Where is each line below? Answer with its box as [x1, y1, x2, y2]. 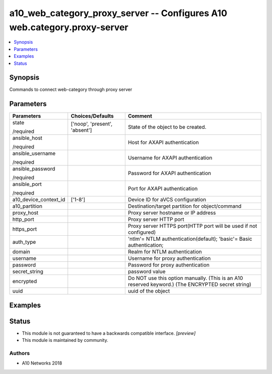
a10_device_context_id [12, 196, 65, 203]
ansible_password [12, 165, 55, 172]
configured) [127, 229, 156, 236]
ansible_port [12, 181, 42, 188]
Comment [127, 113, 152, 120]
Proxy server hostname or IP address [127, 209, 216, 216]
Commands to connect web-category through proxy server [9, 86, 132, 92]
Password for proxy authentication [127, 261, 210, 268]
